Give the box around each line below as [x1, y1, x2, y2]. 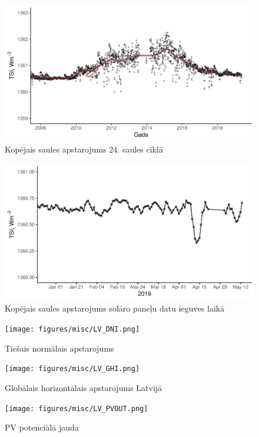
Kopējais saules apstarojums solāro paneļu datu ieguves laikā [5, 302, 225, 314]
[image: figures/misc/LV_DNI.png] [5, 325, 140, 333]
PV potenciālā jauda [5, 421, 79, 433]
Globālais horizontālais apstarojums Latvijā [5, 381, 162, 393]
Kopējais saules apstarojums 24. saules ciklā [5, 143, 163, 155]
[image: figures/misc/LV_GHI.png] [5, 365, 140, 373]
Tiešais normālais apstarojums [5, 342, 114, 354]
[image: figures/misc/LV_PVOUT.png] [5, 404, 148, 413]
